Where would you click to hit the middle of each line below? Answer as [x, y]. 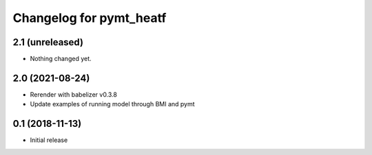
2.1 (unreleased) [48, 42]
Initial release [49, 140]
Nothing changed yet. [61, 59]
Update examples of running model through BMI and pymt [113, 104]
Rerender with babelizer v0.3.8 [73, 94]
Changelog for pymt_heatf [90, 18]
